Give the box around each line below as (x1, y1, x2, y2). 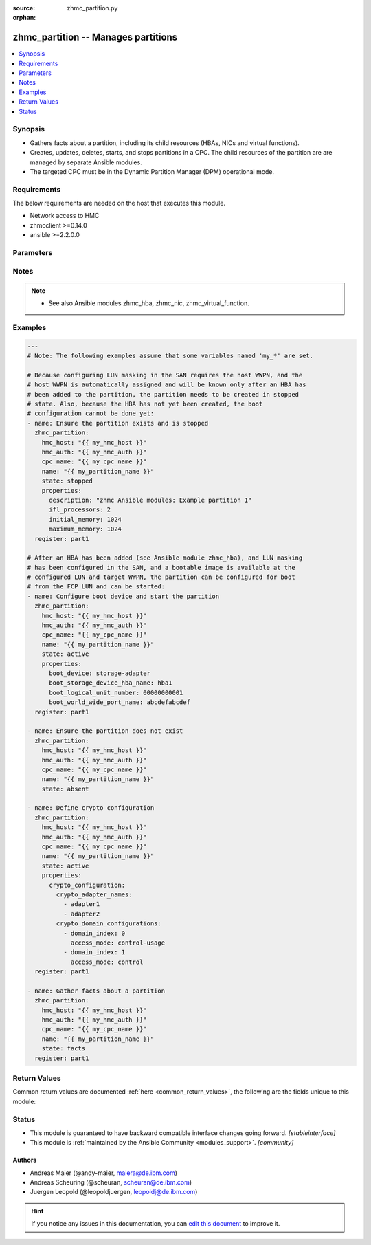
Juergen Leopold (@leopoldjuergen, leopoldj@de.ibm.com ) (30, 1188, 198, 1196)
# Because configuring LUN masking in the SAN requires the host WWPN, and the (27, 371, 303, 379)
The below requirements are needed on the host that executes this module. (12, 199, 226, 208)
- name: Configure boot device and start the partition (27, 592, 220, 600)
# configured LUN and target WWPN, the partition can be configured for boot (27, 573, 295, 581)
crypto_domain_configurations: (56, 920, 161, 927)
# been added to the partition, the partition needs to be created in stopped (27, 390, 299, 398)
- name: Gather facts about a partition (27, 987, 165, 995)
